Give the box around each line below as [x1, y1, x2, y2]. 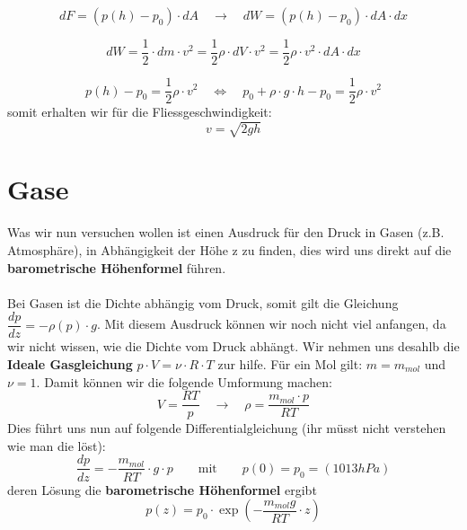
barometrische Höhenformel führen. [7, 258, 226, 277]
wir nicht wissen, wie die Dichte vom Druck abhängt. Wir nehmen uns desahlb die [7, 337, 460, 356]
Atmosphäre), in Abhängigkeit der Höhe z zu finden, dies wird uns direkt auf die [7, 240, 452, 259]
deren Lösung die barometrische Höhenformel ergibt [7, 480, 317, 499]
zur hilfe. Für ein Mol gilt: [217, 355, 363, 374]
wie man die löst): [7, 436, 106, 455]
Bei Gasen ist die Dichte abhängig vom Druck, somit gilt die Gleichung [7, 293, 399, 312]
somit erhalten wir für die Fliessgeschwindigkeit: [7, 102, 272, 121]
